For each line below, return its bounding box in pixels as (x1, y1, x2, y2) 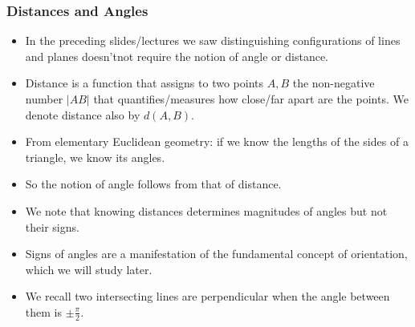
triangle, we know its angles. (25, 148, 165, 165)
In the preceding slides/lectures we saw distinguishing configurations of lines (25, 32, 401, 49)
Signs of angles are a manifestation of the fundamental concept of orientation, (25, 245, 408, 262)
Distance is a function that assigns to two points (25, 75, 263, 91)
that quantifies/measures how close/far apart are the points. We (93, 91, 409, 107)
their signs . (25, 218, 79, 235)
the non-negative (292, 75, 375, 91)
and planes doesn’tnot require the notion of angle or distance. (25, 47, 329, 64)
